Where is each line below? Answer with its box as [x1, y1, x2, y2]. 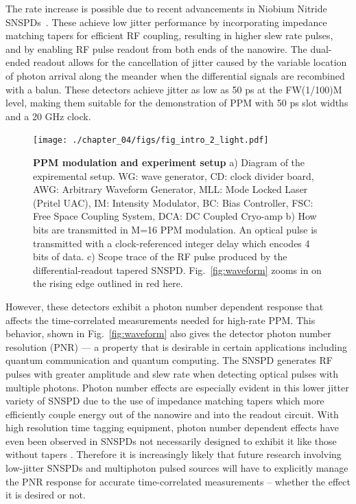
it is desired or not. [5, 488, 86, 502]
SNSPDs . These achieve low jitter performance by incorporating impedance [5, 14, 327, 29]
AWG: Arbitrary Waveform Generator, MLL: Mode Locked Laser [33, 182, 308, 196]
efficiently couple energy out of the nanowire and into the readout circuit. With [5, 406, 339, 421]
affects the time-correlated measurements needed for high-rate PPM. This [5, 312, 316, 327]
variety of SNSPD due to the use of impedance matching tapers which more [5, 393, 324, 408]
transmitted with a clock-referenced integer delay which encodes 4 [33, 236, 310, 250]
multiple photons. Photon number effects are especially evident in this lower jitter [5, 380, 349, 394]
